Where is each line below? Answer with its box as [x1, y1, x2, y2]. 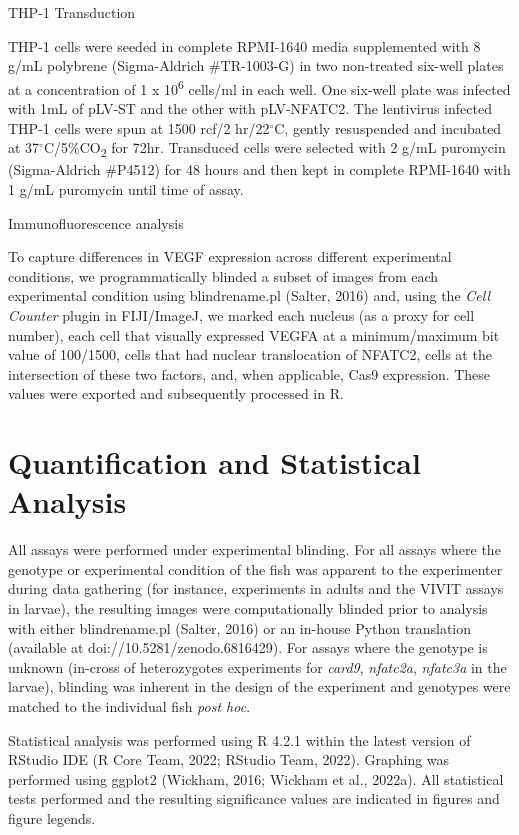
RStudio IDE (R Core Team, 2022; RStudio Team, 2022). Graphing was [8, 749, 450, 770]
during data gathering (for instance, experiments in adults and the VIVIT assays [8, 578, 504, 599]
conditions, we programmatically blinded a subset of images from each [8, 265, 439, 286]
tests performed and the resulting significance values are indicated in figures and [8, 788, 500, 809]
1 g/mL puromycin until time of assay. [8, 178, 244, 199]
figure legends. [8, 807, 96, 828]
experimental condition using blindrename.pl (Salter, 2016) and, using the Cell [8, 285, 490, 306]
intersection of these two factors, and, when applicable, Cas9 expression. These [8, 363, 491, 384]
